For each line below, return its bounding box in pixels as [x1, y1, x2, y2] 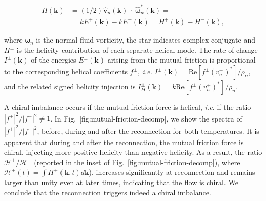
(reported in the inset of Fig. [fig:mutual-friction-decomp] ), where [34, 156, 240, 167]
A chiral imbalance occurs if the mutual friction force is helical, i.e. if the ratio [4, 102, 251, 112]
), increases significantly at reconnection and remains [89, 167, 255, 177]
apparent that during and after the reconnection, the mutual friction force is [4, 136, 244, 147]
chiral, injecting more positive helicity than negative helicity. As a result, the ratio [4, 147, 262, 157]
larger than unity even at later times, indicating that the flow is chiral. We [4, 177, 238, 188]
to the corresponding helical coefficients [4, 66, 128, 77]
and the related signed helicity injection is [4, 81, 136, 92]
